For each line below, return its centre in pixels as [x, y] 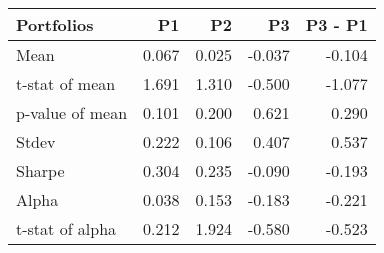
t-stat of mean [66, 83]
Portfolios [55, 24]
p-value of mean [72, 112]
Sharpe [40, 170]
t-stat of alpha [66, 228]
